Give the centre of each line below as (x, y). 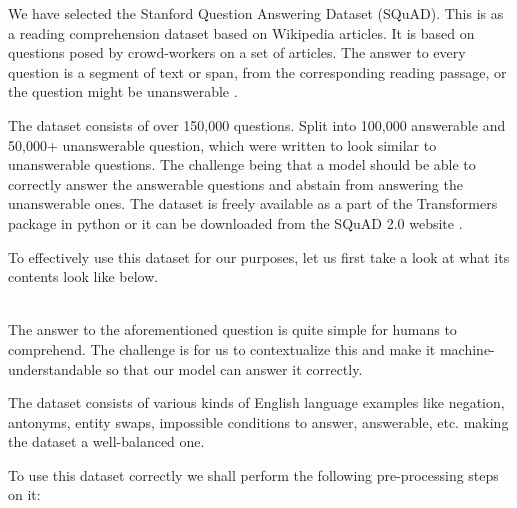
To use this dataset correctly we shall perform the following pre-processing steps (253, 474)
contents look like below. (83, 276)
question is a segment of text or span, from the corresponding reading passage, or (257, 71)
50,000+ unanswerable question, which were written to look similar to (222, 144)
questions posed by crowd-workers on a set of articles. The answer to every (237, 52)
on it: (24, 494)
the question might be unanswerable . (123, 91)
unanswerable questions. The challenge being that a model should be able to (242, 164)
